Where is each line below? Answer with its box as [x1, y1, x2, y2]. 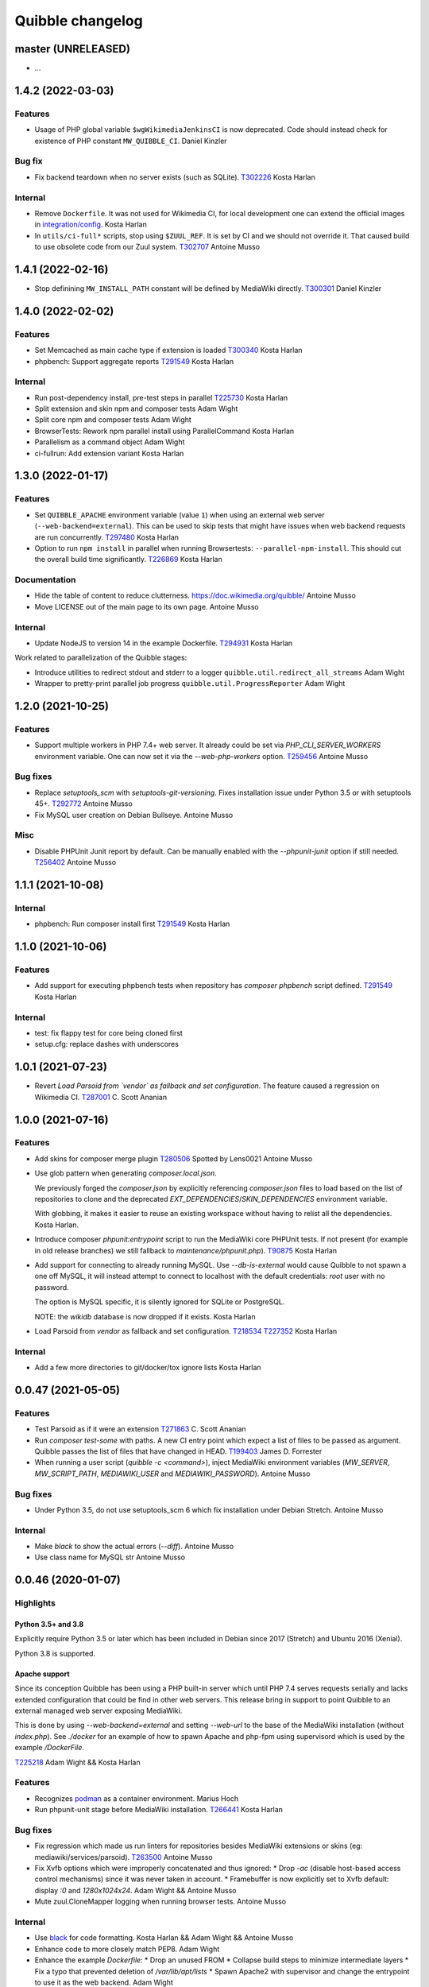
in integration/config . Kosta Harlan [34, 219, 147, 230]
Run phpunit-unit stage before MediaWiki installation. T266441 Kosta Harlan [34, 1805, 284, 1815]
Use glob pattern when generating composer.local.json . [34, 1168, 218, 1178]
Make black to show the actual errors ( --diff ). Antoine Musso [34, 1542, 234, 1551]
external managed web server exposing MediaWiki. [14, 1706, 183, 1715]
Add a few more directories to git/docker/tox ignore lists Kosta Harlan [34, 1363, 261, 1373]
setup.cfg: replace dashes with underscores [34, 1040, 179, 1049]
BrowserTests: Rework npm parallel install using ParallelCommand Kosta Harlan [34, 426, 295, 436]
